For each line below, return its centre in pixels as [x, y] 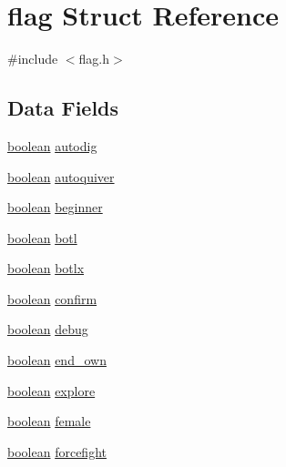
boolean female [49, 421]
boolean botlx [46, 268]
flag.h [94, 59]
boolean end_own [57, 360]
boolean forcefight [57, 451]
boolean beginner [55, 207]
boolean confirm [52, 298]
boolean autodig [52, 145]
